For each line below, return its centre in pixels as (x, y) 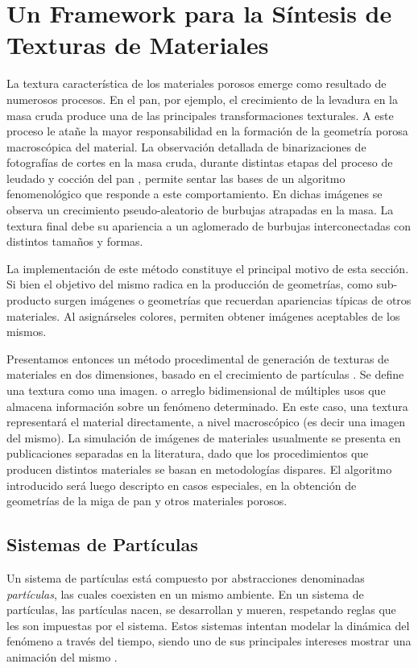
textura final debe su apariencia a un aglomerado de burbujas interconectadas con (209, 225)
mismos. (27, 332)
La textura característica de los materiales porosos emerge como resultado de (197, 83)
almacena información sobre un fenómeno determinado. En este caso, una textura (207, 406)
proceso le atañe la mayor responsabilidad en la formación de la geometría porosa (207, 131)
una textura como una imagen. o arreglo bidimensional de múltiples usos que (196, 390)
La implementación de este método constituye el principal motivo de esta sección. (208, 268)
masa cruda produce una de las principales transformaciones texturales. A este (200, 115)
